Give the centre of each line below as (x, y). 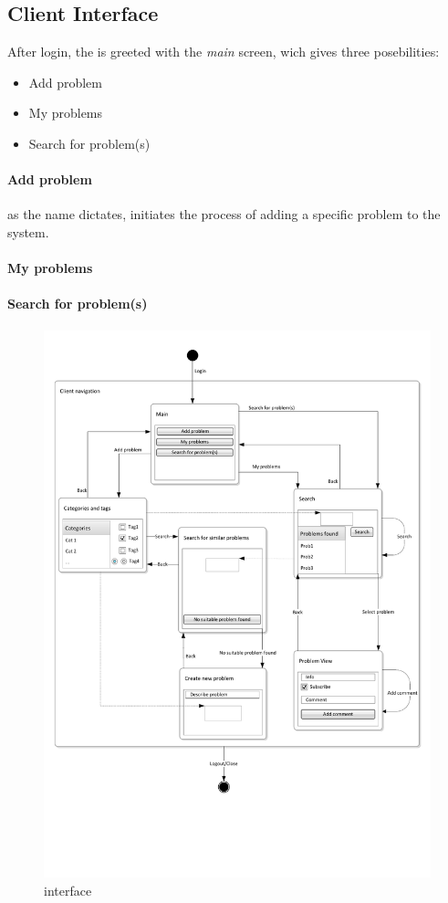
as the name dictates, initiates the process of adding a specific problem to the (224, 214)
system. (28, 231)
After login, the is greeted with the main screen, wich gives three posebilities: (224, 52)
